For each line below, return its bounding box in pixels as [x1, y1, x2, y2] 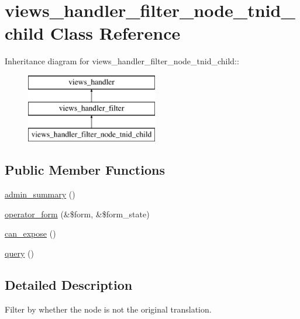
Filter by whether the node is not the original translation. [5, 303, 212, 315]
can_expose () [5, 227, 56, 240]
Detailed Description [5, 275, 133, 293]
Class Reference [50, 21, 181, 45]
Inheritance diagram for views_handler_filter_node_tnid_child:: [5, 55, 239, 67]
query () [5, 247, 34, 259]
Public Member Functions [5, 161, 165, 179]
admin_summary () [5, 188, 75, 200]
